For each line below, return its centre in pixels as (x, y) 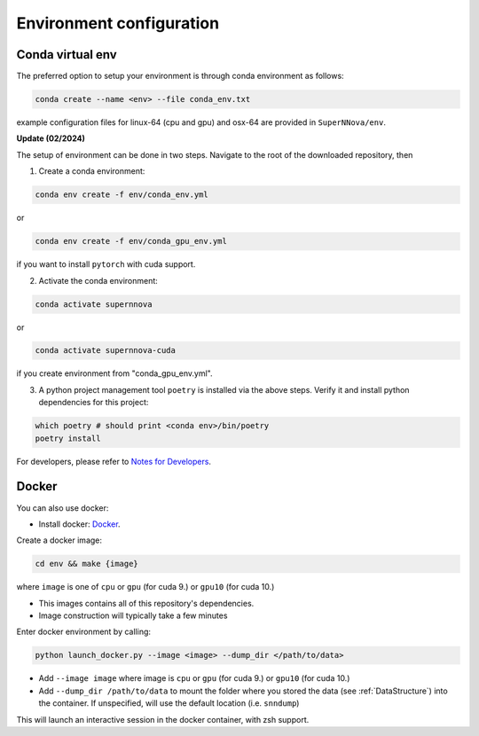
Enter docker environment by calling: (83, 632)
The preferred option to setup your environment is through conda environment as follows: (181, 76)
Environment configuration (118, 23)
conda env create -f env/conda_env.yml (122, 195)
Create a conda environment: (92, 171)
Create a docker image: (59, 540)
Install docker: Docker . (79, 524)
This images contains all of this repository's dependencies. (146, 603)
